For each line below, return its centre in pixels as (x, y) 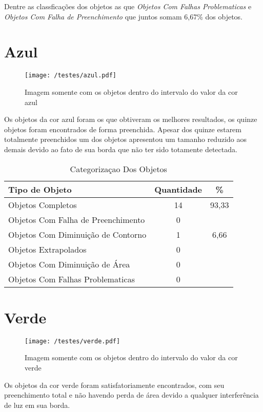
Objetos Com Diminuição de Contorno (77, 234)
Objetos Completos (43, 204)
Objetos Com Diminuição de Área (69, 264)
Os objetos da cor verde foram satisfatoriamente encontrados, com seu (114, 385)
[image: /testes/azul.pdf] (70, 76)
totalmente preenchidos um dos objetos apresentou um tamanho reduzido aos (125, 139)
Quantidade (178, 189)
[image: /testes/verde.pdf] (73, 341)
